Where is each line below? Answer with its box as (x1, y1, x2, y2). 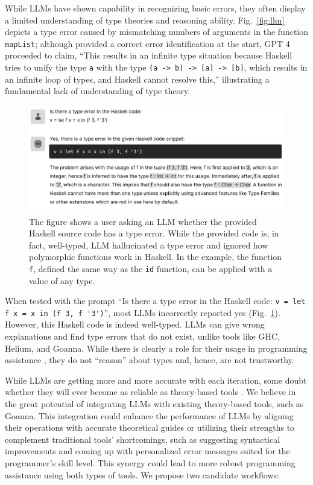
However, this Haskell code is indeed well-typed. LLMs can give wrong (5, 318, 265, 331)
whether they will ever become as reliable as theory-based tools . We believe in (5, 385, 296, 398)
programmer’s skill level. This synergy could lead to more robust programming (5, 456, 296, 469)
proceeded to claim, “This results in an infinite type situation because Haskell (5, 49, 292, 62)
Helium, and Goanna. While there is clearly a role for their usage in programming (5, 341, 308, 354)
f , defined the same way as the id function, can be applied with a (29, 262, 273, 274)
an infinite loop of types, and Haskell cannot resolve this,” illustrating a (5, 72, 270, 85)
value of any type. (29, 274, 95, 287)
